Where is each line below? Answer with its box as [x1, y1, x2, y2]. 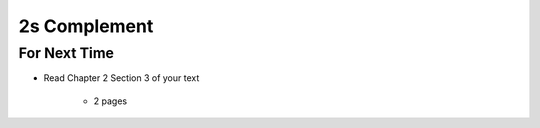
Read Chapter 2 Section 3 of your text [43, 72, 200, 84]
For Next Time [18, 44, 115, 62]
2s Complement [18, 15, 154, 37]
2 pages [93, 95, 128, 107]
